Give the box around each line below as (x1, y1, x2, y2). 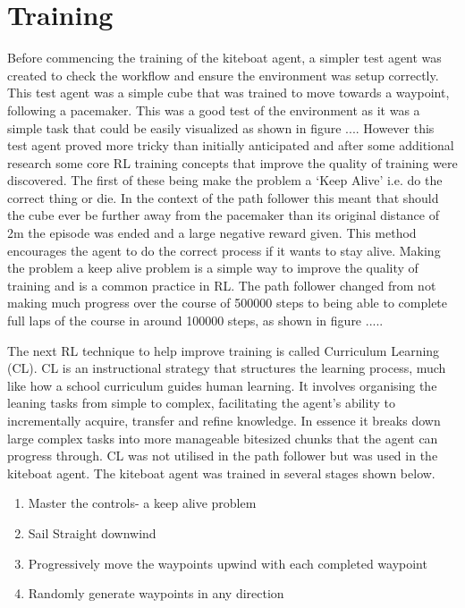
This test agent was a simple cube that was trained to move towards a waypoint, (7, 83, 450, 102)
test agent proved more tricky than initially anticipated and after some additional (7, 136, 454, 155)
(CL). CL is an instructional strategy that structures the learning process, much (7, 359, 446, 377)
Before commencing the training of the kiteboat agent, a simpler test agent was (7, 48, 442, 67)
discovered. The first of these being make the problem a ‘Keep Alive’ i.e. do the (7, 171, 443, 190)
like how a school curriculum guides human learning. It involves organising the (7, 376, 437, 394)
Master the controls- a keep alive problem (28, 494, 257, 512)
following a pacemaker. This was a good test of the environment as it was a (7, 100, 420, 119)
